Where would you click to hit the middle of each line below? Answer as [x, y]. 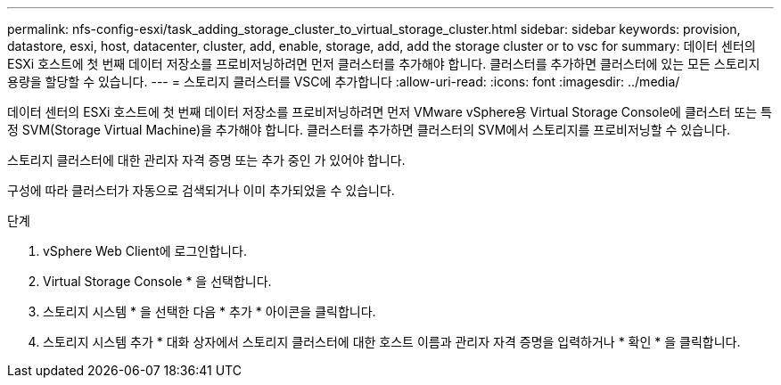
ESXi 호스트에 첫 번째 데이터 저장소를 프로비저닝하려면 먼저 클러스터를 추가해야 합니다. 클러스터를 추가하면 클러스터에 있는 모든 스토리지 [384, 64]
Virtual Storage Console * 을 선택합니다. [157, 281]
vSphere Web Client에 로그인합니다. [145, 251]
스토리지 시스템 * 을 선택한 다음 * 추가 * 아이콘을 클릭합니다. [210, 311]
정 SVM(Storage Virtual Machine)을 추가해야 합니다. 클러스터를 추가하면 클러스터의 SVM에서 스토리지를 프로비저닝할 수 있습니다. [369, 130]
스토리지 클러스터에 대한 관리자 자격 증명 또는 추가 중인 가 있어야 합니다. [206, 160]
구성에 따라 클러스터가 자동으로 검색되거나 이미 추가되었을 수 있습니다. [201, 190]
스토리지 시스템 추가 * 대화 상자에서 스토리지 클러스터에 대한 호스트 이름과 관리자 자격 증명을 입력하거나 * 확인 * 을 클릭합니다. [392, 342]
